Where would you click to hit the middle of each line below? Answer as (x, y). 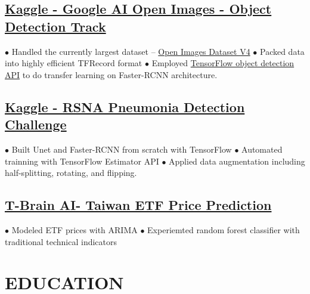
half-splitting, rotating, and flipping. (71, 173)
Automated (262, 149)
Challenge (36, 124)
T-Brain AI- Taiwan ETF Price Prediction (138, 205)
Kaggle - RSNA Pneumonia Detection (125, 106)
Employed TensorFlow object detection (223, 63)
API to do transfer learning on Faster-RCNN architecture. (111, 74)
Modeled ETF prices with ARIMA (75, 229)
